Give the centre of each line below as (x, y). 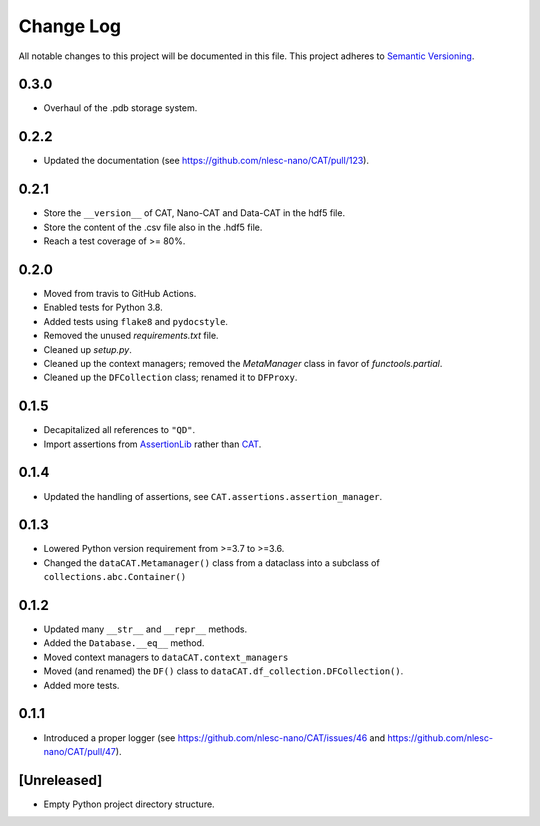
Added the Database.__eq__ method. (124, 643)
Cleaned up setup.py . (87, 349)
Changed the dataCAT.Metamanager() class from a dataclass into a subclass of (211, 562)
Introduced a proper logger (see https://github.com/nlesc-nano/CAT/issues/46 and (214, 737)
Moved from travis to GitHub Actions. (120, 293)
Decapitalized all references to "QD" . (119, 430)
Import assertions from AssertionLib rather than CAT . (152, 444)
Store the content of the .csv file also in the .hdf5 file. (153, 227)
